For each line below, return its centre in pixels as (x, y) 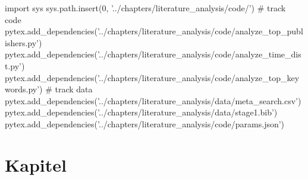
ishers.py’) (23, 42)
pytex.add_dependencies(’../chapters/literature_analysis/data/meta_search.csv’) (153, 100)
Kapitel (36, 164)
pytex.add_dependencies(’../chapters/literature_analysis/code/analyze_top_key (152, 77)
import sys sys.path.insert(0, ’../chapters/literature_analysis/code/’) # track (145, 8)
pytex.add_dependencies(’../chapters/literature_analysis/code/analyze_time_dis (153, 54)
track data (74, 89)
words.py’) (24, 89)
